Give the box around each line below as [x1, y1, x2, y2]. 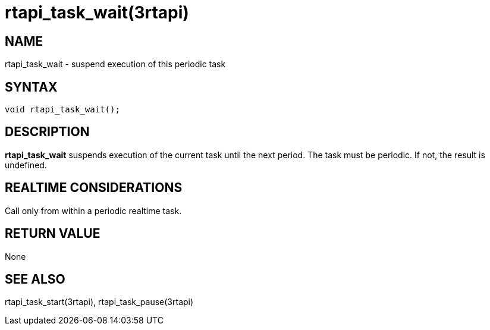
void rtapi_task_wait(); [5, 105, 120, 115]
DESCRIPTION [5, 124, 90, 140]
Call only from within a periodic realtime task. [5, 205, 182, 216]
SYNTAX [5, 79, 58, 95]
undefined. [5, 159, 47, 170]
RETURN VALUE [5, 226, 100, 241]
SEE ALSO [5, 271, 65, 287]
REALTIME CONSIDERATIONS [5, 180, 183, 196]
